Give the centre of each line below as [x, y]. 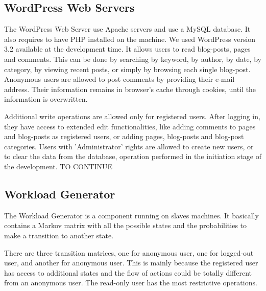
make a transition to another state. [59, 235]
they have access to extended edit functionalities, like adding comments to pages [130, 126]
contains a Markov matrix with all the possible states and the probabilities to [126, 225]
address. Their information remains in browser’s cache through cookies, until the [130, 89]
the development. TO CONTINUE [58, 166]
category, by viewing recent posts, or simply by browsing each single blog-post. [127, 69]
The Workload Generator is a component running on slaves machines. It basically [131, 215]
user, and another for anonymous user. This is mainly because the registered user [131, 263]
